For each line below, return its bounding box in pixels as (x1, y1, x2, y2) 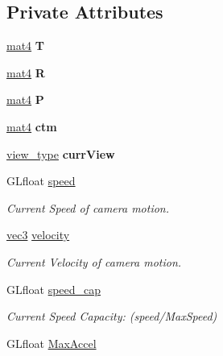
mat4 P (6, 91, 44, 108)
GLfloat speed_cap (6, 280, 101, 297)
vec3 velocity (6, 226, 70, 243)
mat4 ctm (6, 118, 57, 135)
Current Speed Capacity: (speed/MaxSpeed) (6, 308, 217, 325)
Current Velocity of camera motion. (6, 253, 182, 270)
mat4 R (6, 64, 45, 81)
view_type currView (6, 145, 115, 162)
